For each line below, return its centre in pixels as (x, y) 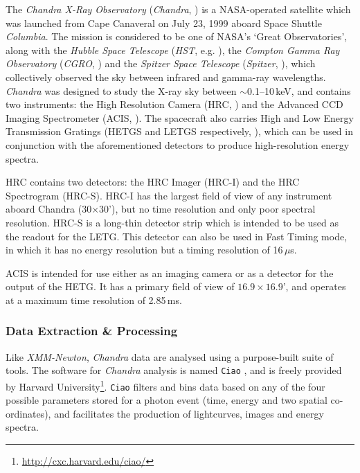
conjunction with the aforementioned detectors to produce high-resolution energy (178, 144)
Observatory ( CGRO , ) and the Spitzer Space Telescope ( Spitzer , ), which (161, 63)
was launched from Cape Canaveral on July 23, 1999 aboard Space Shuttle (164, 23)
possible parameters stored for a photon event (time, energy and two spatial (166, 400)
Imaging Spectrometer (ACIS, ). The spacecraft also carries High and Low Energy (180, 117)
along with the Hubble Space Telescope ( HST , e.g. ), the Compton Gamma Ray (173, 50)
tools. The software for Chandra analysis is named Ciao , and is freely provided (174, 370)
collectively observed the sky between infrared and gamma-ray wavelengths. (166, 77)
